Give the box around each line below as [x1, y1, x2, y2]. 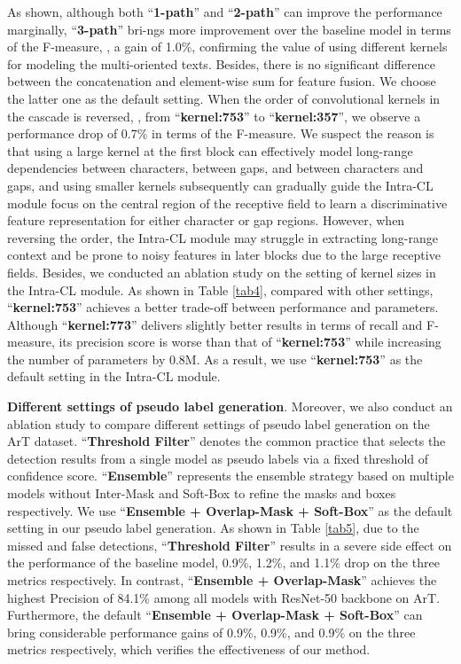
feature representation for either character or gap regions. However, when [7, 211, 405, 230]
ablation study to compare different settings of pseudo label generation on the [7, 414, 430, 433]
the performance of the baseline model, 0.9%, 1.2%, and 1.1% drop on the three [7, 553, 440, 572]
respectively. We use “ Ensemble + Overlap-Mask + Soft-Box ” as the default [7, 501, 453, 519]
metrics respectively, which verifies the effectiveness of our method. [7, 640, 371, 659]
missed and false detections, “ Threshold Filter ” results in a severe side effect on [7, 535, 452, 554]
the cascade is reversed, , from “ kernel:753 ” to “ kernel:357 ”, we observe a [7, 106, 421, 125]
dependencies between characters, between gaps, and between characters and [7, 159, 424, 177]
